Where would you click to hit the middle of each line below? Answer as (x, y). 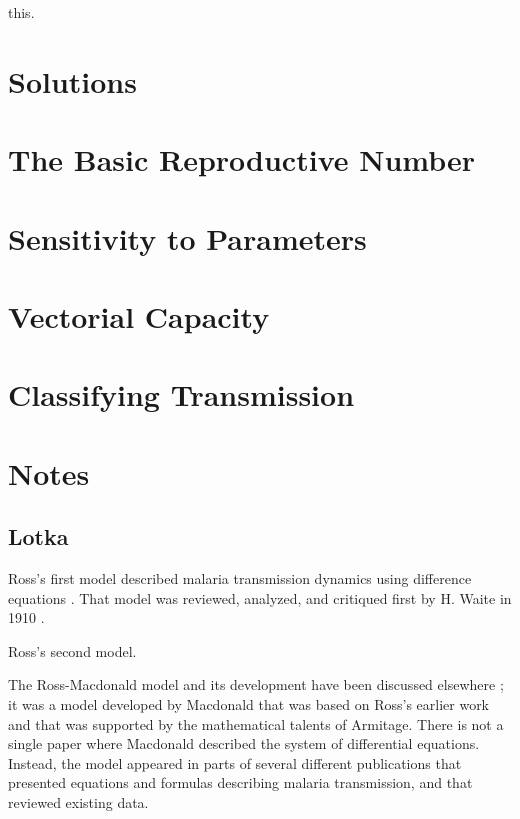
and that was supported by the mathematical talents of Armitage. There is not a (256, 723)
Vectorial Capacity (139, 315)
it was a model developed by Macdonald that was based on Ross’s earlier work (249, 704)
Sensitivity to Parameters (187, 237)
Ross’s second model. (72, 650)
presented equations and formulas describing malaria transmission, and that (240, 782)
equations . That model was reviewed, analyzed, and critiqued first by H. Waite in (260, 597)
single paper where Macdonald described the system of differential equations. (244, 743)
